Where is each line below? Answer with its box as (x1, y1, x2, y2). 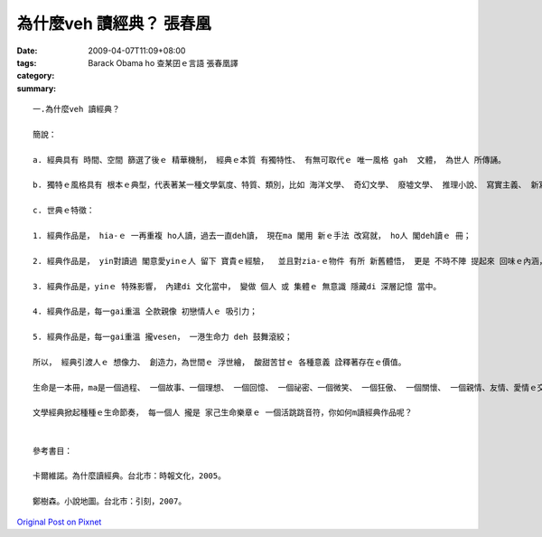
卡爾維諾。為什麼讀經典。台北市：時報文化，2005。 (33, 471, 226, 481)
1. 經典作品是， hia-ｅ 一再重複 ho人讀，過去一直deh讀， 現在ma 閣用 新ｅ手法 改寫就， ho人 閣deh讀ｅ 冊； (33, 231, 472, 241)
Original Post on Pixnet (16, 516, 102, 527)
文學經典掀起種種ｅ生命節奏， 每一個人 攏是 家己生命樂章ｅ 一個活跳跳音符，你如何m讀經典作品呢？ (33, 408, 413, 418)
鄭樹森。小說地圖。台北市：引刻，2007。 (33, 496, 187, 506)
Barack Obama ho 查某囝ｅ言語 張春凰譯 (88, 57, 238, 68)
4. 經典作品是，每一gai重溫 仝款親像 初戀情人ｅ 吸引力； (33, 306, 257, 316)
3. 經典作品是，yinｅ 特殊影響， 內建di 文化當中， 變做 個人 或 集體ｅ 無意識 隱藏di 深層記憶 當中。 (33, 281, 442, 291)
